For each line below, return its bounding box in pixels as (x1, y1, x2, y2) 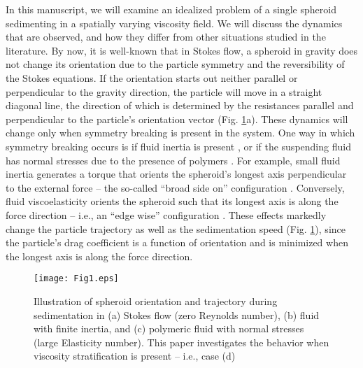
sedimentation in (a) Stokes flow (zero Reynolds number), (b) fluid (34, 307, 320, 322)
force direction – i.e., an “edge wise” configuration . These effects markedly (6, 207, 327, 222)
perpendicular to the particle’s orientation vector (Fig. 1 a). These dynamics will (6, 111, 348, 126)
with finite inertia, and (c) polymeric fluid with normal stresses (34, 321, 304, 336)
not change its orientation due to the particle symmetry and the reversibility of (6, 57, 345, 71)
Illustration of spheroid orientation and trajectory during (34, 293, 278, 308)
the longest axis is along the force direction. (6, 248, 193, 263)
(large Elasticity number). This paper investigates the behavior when (34, 334, 329, 349)
